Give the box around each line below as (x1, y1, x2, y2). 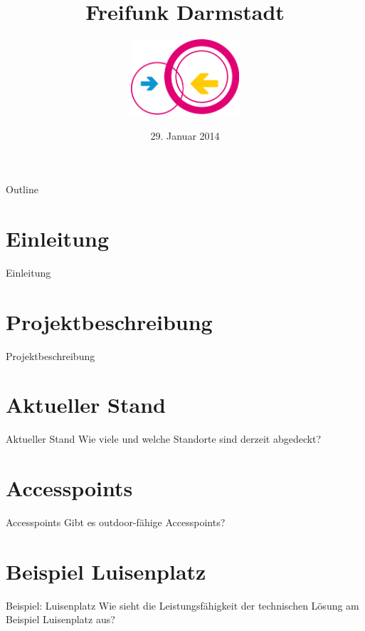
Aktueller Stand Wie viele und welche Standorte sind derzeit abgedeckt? (6, 431, 322, 446)
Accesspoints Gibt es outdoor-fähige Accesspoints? (6, 515, 226, 529)
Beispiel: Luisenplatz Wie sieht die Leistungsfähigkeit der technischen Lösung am (6, 597, 359, 612)
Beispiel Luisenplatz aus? (6, 612, 115, 627)
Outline (6, 182, 38, 197)
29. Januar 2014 (150, 128, 220, 143)
